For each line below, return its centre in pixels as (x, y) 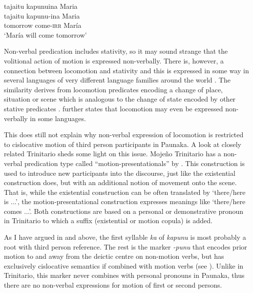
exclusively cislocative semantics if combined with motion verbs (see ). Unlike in (124, 265)
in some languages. (58, 118)
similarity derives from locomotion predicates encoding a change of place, (113, 89)
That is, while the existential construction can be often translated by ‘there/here (125, 192)
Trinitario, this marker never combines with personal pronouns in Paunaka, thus (124, 275)
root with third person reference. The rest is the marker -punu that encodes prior (126, 246)
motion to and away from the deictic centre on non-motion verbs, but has (114, 256)
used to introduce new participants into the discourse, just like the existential (120, 173)
